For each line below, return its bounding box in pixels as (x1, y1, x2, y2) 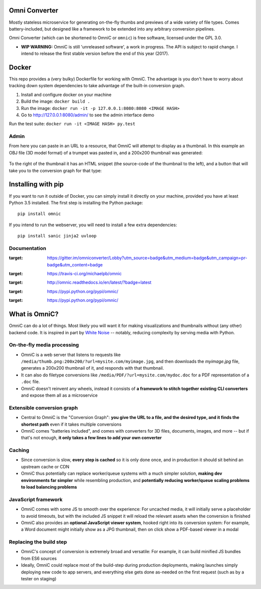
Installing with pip (9, 180, 64, 188)
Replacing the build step (9, 539, 67, 545)
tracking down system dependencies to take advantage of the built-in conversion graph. (9, 83, 185, 89)
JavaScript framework (9, 496, 63, 503)
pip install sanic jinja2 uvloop (17, 233, 97, 239)
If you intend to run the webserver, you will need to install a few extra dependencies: (9, 222, 177, 228)
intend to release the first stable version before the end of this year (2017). (21, 51, 169, 57)
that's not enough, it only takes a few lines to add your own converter (21, 435, 162, 441)
